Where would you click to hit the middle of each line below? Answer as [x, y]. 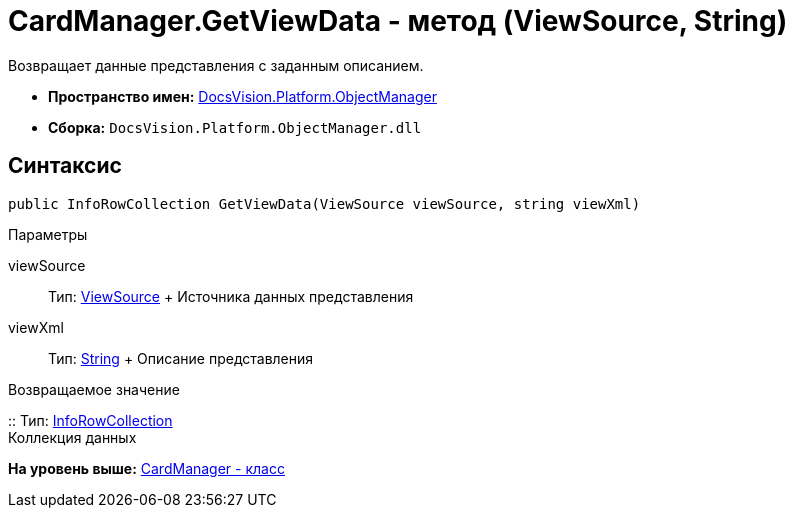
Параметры [48, 234]
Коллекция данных [72, 437]
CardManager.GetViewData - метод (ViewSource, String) [398, 21]
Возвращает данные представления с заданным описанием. [216, 65]
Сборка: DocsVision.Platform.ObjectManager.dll [235, 127]
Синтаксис [65, 166]
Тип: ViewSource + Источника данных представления [231, 296]
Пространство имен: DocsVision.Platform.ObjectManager [242, 96]
